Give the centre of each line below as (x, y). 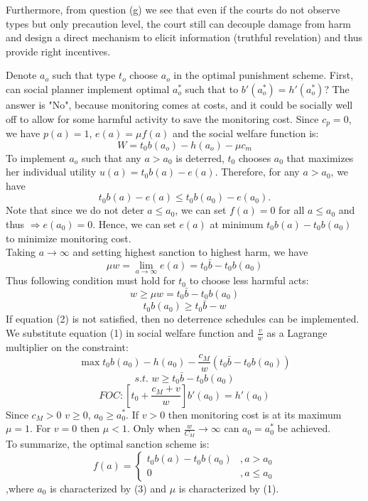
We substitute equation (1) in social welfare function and (130, 332)
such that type (84, 75)
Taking (21, 252)
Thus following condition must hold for (91, 280)
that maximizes (320, 157)
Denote (21, 75)
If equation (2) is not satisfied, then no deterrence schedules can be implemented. (183, 319)
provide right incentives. (58, 51)
